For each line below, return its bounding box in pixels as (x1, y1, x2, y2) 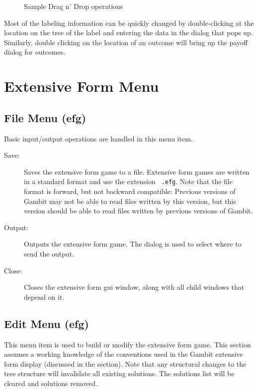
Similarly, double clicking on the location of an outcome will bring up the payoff (4, 37, 248, 47)
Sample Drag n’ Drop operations (24, 1, 123, 11)
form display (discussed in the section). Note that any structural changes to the (4, 358, 247, 369)
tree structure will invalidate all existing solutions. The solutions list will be (4, 368, 235, 379)
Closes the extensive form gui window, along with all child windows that (24, 282, 245, 292)
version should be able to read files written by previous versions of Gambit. (24, 205, 253, 216)
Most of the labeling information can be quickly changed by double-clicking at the (4, 17, 254, 28)
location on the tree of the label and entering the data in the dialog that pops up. (4, 27, 253, 38)
